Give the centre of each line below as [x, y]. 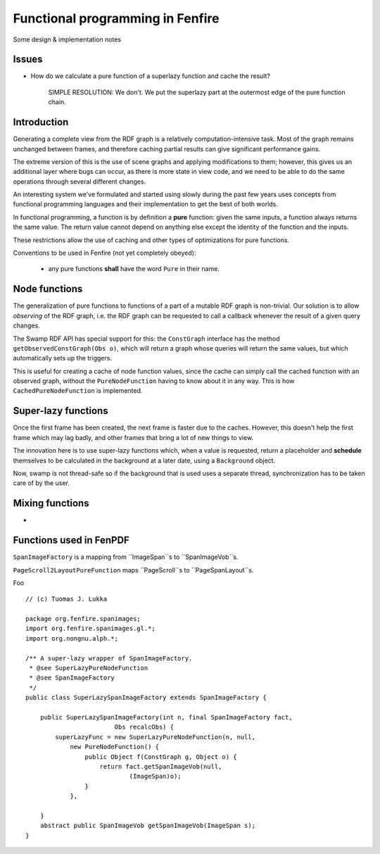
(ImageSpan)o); [156, 777]
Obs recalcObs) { [144, 727]
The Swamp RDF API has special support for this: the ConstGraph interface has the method [147, 339]
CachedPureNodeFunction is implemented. [78, 391]
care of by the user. [41, 483]
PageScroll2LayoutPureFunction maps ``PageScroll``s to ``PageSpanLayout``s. [133, 570]
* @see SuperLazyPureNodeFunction [89, 668]
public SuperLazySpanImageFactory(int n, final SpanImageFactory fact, [166, 717]
